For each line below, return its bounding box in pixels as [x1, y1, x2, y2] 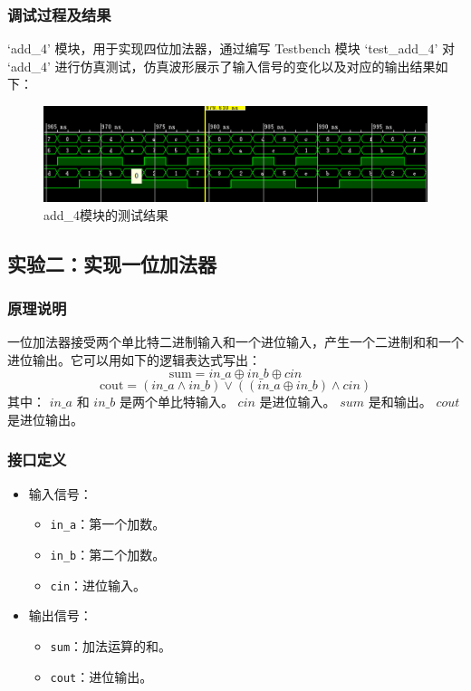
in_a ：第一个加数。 [50, 514, 166, 533]
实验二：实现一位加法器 [7, 249, 216, 277]
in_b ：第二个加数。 [50, 545, 166, 564]
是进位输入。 [259, 392, 336, 411]
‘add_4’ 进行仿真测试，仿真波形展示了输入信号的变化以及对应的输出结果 [7, 56, 436, 75]
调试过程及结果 [7, 3, 111, 25]
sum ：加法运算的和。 [50, 636, 172, 655]
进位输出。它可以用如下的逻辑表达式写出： [7, 350, 261, 369]
